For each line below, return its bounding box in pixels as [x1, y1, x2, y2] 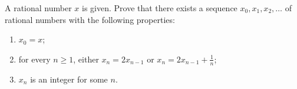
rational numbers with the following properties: [5, 13, 175, 25]
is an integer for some [30, 72, 108, 85]
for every [18, 52, 51, 65]
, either [73, 52, 99, 65]
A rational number [5, 2, 72, 14]
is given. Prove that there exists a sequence [82, 2, 237, 14]
